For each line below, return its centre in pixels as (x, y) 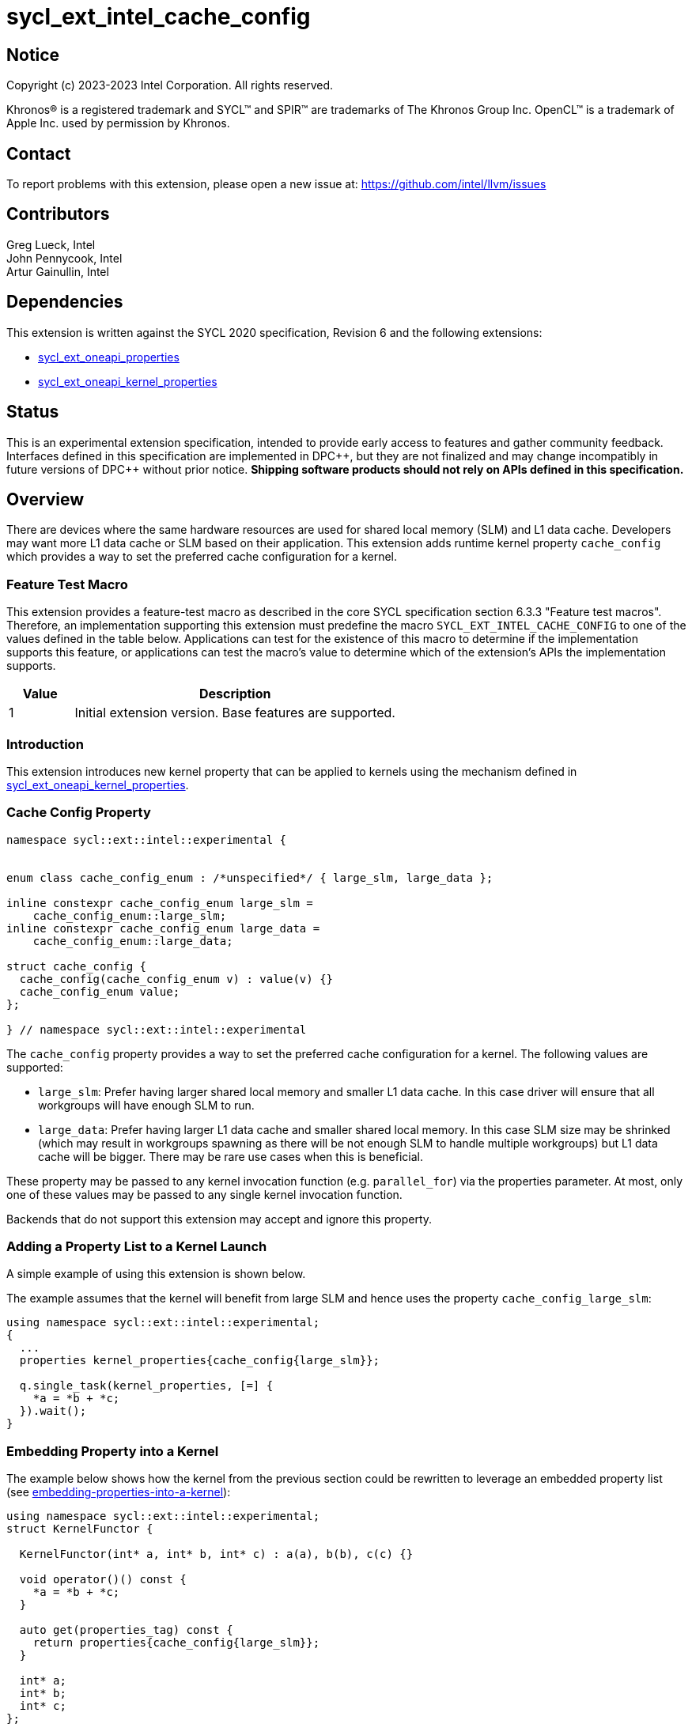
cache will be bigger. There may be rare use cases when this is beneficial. (231, 1156)
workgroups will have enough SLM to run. (146, 1105)
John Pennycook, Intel (64, 258)
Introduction (45, 744)
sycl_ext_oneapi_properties (109, 357)
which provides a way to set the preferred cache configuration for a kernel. (202, 557)
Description (235, 694)
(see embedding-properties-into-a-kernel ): (119, 1492)
